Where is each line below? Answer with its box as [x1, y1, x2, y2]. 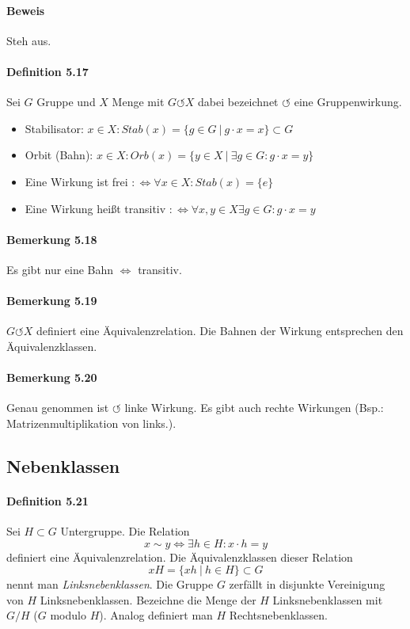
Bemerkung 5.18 [6, 231, 97, 247]
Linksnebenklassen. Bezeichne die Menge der [40, 591, 256, 608]
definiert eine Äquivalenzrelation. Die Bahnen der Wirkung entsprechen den [36, 322, 404, 339]
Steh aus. [6, 32, 51, 48]
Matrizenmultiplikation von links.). [6, 414, 177, 431]
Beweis [6, 2, 45, 18]
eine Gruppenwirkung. [294, 93, 402, 110]
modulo [50, 607, 86, 623]
